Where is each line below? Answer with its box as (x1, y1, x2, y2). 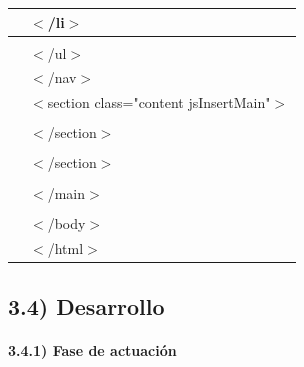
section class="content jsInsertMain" (47, 92, 271, 113)
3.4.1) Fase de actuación (8, 339, 177, 360)
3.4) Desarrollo (8, 290, 165, 321)
